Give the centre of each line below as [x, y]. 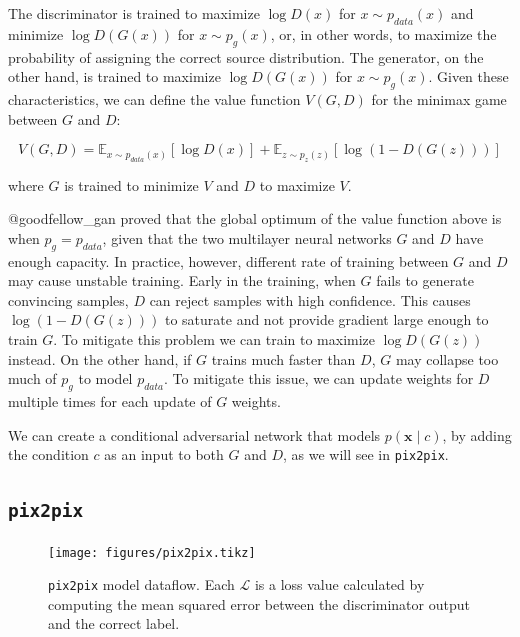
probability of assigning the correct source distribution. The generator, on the [246, 56]
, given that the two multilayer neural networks [247, 237]
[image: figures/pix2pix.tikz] [152, 552]
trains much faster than [283, 358]
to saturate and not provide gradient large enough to [326, 319]
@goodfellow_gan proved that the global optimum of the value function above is [255, 218]
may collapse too [447, 358]
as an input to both [164, 454]
